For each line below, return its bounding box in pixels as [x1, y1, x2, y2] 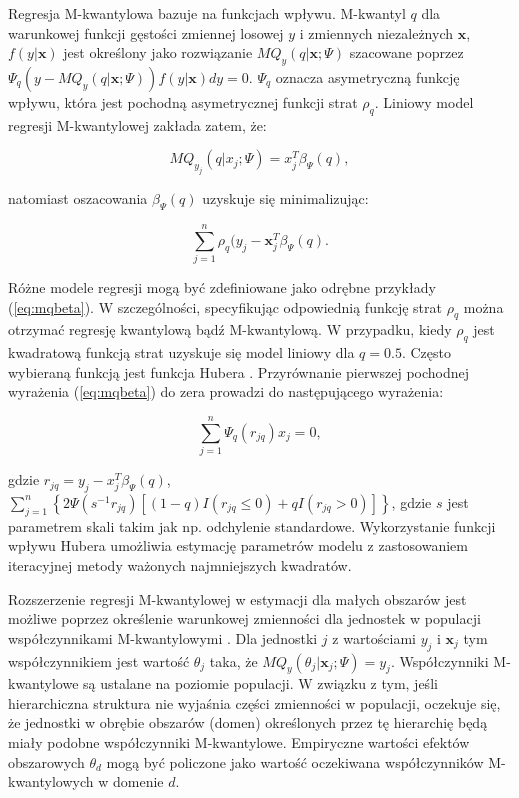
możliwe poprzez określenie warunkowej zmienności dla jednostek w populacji [8, 608, 481, 629]
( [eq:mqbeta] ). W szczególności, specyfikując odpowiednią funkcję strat [8, 296, 442, 317]
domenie [112, 771, 164, 792]
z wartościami [332, 627, 416, 648]
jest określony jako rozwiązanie [63, 42, 253, 63]
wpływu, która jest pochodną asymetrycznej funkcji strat [8, 91, 358, 112]
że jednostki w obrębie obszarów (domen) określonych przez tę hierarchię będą [8, 712, 488, 733]
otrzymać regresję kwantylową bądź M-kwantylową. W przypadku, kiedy [8, 319, 452, 340]
